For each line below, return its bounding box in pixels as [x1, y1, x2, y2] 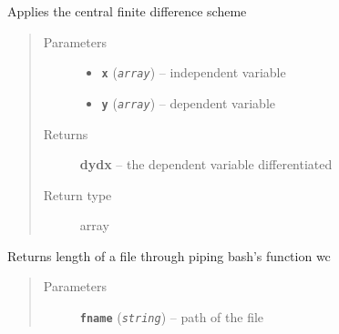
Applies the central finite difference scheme [7, 2, 247, 20]
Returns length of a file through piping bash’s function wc [7, 246, 331, 265]
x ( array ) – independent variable [101, 63, 286, 82]
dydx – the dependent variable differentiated [79, 155, 333, 174]
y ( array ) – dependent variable [101, 93, 275, 112]
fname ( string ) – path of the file [79, 308, 264, 327]
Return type [43, 185, 112, 204]
